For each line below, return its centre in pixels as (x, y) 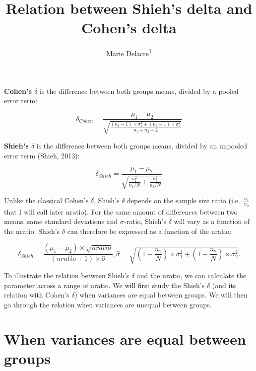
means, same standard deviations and (61, 221)
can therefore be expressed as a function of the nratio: (149, 231)
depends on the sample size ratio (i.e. (184, 200)
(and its (224, 285)
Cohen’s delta (129, 28)
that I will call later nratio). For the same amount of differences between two (121, 211)
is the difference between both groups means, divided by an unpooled (142, 145)
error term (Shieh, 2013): (42, 155)
